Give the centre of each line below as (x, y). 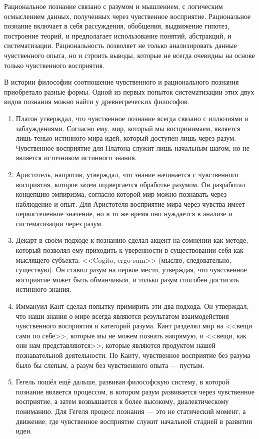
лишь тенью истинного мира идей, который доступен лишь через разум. (126, 138)
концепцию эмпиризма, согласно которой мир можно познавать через (121, 194)
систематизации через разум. (59, 223)
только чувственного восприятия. (54, 65)
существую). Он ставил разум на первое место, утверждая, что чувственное (131, 270)
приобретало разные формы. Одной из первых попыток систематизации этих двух (129, 91)
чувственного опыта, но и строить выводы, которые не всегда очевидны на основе (129, 55)
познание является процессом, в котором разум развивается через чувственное (135, 391)
